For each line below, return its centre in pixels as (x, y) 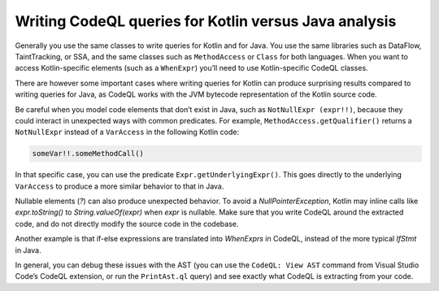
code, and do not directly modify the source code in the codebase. (127, 224)
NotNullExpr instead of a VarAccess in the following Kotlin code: (127, 132)
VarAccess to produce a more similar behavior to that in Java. (120, 186)
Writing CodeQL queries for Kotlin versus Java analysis (206, 21)
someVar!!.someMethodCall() (88, 154)
